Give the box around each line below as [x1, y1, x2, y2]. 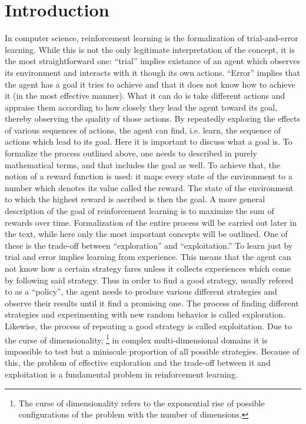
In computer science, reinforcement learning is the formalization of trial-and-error [5, 32, 298, 44]
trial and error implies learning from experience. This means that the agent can [5, 251, 291, 263]
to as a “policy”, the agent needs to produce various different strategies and [5, 285, 277, 298]
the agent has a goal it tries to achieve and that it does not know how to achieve [5, 78, 295, 90]
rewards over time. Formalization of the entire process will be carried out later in [5, 216, 297, 228]
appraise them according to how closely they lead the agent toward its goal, [5, 101, 278, 113]
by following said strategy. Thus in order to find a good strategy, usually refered [5, 273, 294, 286]
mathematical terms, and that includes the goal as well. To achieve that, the [5, 158, 281, 171]
